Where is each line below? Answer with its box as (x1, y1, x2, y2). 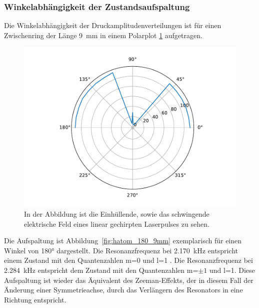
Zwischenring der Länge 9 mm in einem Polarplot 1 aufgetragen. (4, 30, 202, 40)
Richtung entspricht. (4, 294, 66, 304)
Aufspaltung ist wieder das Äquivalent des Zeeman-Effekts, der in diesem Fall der (4, 274, 253, 285)
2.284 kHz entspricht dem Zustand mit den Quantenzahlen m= (4, 264, 198, 275)
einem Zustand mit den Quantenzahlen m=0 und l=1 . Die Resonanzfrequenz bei (4, 255, 253, 265)
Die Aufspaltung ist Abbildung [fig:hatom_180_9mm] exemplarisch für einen (4, 235, 242, 246)
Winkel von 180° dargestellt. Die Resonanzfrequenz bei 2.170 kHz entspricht (4, 245, 238, 255)
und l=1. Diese (209, 264, 255, 275)
